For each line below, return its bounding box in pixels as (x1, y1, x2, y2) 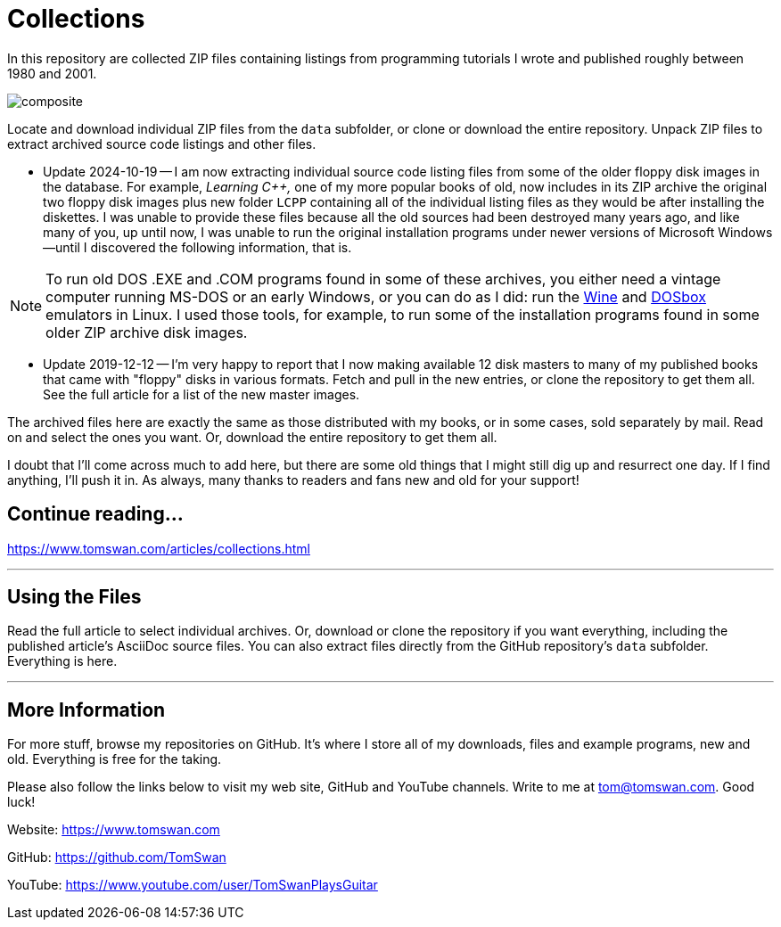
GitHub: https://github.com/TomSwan (7, 849, 226, 865)
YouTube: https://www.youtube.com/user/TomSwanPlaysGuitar (7, 877, 378, 893)
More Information (7, 698, 166, 721)
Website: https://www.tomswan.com (7, 822, 220, 838)
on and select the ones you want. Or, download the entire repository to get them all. (7, 429, 497, 445)
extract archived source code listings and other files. (7, 135, 317, 152)
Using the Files (7, 586, 142, 609)
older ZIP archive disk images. (45, 323, 248, 341)
